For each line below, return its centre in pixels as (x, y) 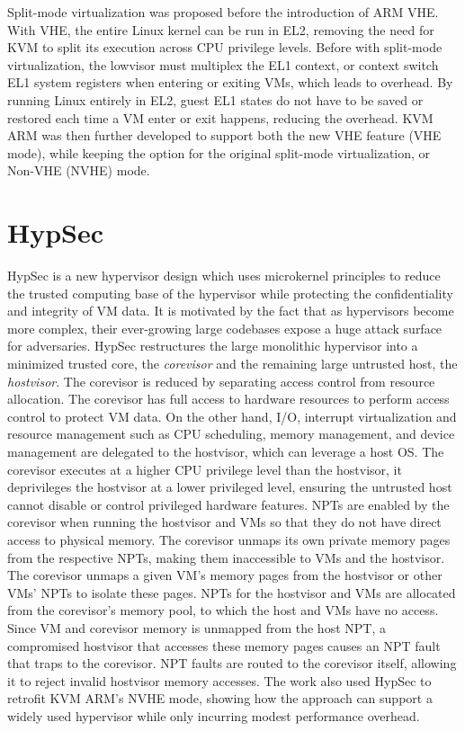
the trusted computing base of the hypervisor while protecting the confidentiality (230, 293)
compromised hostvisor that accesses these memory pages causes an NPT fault (224, 645)
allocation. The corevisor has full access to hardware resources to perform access (228, 399)
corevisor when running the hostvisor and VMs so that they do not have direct (224, 522)
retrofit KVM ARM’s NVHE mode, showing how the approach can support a (220, 698)
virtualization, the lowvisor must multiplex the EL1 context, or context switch (223, 64)
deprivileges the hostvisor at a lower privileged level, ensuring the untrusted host (230, 487)
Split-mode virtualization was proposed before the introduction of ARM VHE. (223, 12)
